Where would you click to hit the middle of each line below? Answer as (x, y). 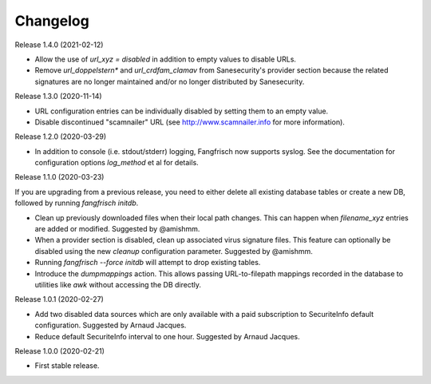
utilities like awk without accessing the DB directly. (118, 284)
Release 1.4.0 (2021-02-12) (59, 45)
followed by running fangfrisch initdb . (77, 203)
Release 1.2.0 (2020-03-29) (61, 137)
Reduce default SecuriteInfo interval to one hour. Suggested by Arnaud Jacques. (167, 336)
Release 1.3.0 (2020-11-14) (59, 97)
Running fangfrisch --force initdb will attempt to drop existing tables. (148, 263)
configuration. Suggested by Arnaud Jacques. (111, 325)
